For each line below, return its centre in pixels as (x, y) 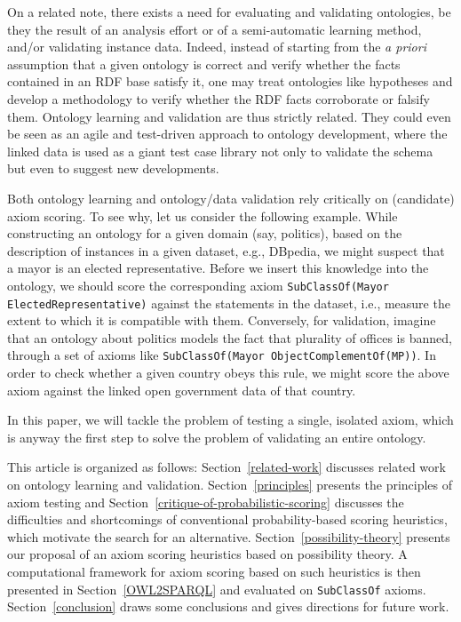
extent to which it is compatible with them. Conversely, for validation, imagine (222, 320)
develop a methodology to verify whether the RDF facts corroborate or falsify (219, 98)
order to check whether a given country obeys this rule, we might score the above (228, 373)
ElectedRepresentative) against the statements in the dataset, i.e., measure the (229, 303)
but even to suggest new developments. (113, 168)
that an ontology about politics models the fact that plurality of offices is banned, (230, 337)
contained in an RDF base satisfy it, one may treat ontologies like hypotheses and (230, 81)
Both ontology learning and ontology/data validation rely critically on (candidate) (231, 198)
